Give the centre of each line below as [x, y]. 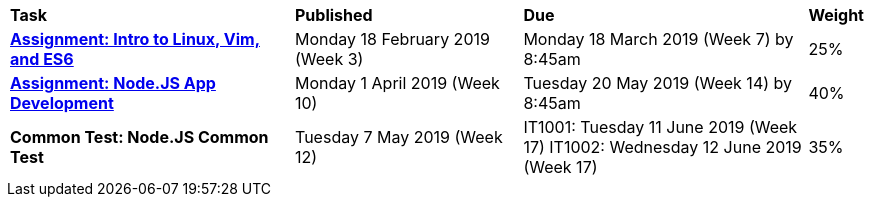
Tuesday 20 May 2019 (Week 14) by [658, 83]
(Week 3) [329, 59]
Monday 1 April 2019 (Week [397, 83]
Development [62, 103]
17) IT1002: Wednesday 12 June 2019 [662, 147]
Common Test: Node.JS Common [139, 137]
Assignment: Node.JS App [113, 83]
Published [334, 15]
